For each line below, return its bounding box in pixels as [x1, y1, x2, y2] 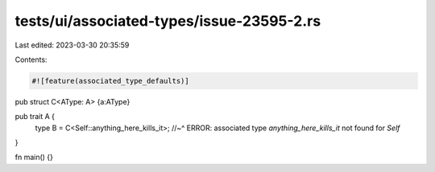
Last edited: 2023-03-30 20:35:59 [14, 40, 130, 50]
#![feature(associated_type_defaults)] [31, 76, 189, 85]
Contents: [14, 55, 48, 64]
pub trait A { [14, 112, 56, 121]
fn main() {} [14, 153, 54, 162]
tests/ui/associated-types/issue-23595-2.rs [14, 12, 321, 30]
